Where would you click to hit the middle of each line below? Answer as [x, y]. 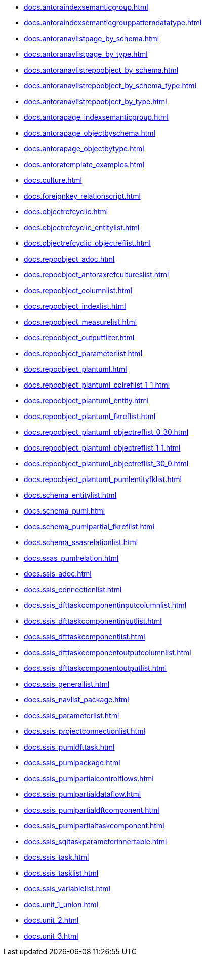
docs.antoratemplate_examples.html [84, 164]
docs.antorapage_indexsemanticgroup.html [96, 117]
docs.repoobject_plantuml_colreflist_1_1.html [97, 385]
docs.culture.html [53, 180]
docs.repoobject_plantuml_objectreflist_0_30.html [106, 432]
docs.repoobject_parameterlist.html [83, 353]
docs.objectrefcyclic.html [66, 212]
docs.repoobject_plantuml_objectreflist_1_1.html [102, 448]
